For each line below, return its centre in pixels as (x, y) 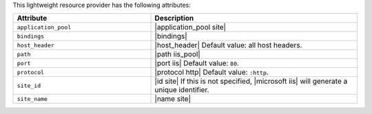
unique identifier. (182, 90)
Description (174, 19)
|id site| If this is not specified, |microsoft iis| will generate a (251, 81)
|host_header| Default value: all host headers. (228, 45)
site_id (29, 85)
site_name (32, 99)
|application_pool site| (190, 27)
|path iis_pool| (177, 54)
